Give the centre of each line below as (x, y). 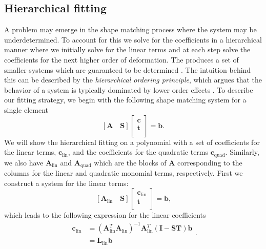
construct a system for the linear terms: (66, 183)
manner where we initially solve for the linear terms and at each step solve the (127, 49)
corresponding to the (210, 162)
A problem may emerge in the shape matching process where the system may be (130, 29)
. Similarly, (242, 152)
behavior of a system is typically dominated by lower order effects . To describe (129, 89)
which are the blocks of (130, 162)
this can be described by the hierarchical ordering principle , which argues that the (133, 80)
